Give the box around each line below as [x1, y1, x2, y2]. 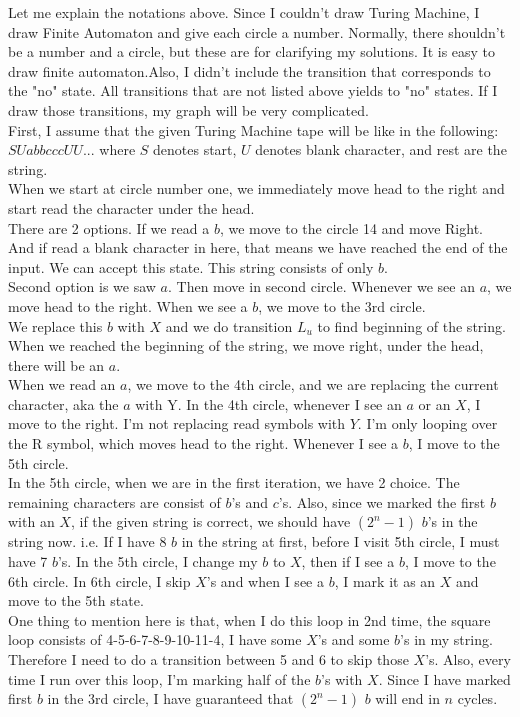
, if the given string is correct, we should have [70, 511, 351, 532]
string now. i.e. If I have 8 [8, 531, 167, 552]
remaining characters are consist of [8, 491, 221, 512]
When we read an [8, 374, 116, 395]
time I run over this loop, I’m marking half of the [8, 668, 311, 689]
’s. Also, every [425, 649, 511, 669]
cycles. [457, 688, 498, 709]
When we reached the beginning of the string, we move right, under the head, [8, 335, 484, 356]
